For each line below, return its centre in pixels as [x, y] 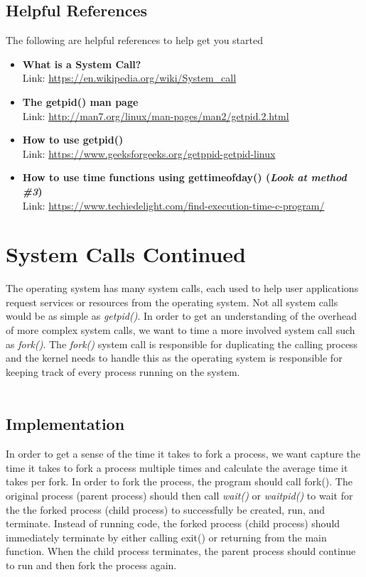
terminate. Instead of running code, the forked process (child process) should [173, 523]
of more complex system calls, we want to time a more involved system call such [181, 330]
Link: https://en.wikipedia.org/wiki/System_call [129, 78]
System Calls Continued [126, 254]
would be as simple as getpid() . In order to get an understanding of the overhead [182, 316]
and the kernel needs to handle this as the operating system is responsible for [174, 358]
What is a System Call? [82, 64]
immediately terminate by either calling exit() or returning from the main [166, 537]
